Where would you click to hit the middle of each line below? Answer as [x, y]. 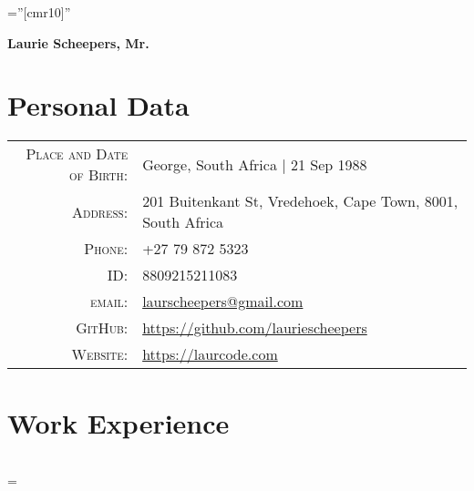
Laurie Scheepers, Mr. [78, 42]
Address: [100, 211]
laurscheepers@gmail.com [223, 302]
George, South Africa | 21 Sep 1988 [255, 164]
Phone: [106, 249]
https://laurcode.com [210, 354]
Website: [100, 354]
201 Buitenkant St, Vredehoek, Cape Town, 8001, [300, 201]
